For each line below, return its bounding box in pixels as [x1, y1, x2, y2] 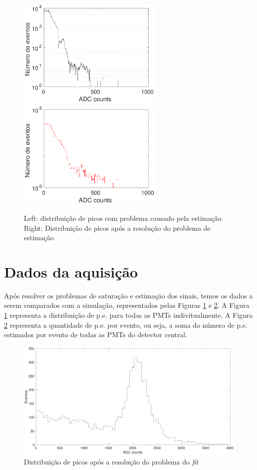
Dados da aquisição [4, 261, 138, 282]
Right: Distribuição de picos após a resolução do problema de [24, 222, 211, 233]
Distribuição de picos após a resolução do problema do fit [24, 456, 198, 467]
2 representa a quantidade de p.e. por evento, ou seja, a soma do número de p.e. [4, 319, 248, 330]
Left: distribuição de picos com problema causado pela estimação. [24, 212, 224, 223]
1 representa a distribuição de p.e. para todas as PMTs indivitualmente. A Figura [4, 310, 253, 320]
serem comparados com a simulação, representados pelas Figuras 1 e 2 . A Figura [4, 300, 250, 310]
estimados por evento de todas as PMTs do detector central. [4, 329, 187, 340]
